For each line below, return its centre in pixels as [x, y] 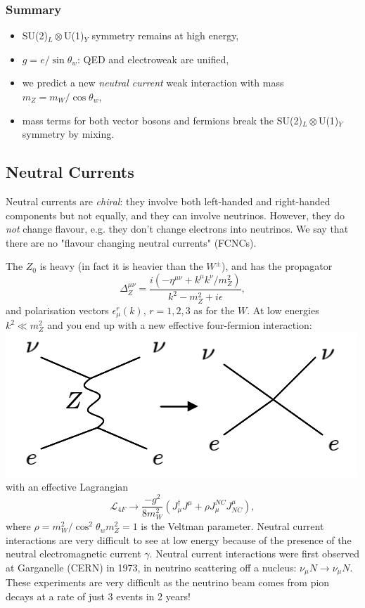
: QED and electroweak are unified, [153, 59]
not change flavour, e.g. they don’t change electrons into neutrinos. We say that [177, 229]
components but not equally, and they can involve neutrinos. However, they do [175, 215]
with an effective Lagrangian [67, 487]
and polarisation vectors [57, 310]
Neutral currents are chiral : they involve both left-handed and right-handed [168, 201]
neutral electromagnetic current [73, 554]
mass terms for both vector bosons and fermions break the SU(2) [162, 120]
